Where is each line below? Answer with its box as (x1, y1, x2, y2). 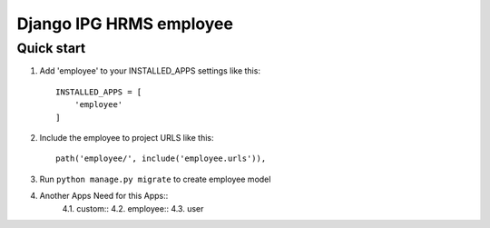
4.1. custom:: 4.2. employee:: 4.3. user (62, 203, 204, 213)
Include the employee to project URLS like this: (39, 132, 214, 143)
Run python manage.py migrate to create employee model (39, 173, 271, 184)
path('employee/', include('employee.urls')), (55, 154, 267, 164)
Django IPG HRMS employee (16, 14, 233, 34)
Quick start (16, 40, 86, 56)
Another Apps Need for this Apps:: (39, 191, 169, 202)
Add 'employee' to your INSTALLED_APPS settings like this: (39, 65, 260, 76)
